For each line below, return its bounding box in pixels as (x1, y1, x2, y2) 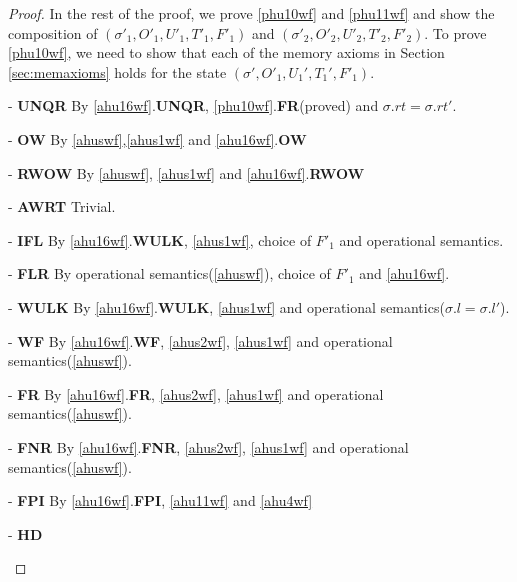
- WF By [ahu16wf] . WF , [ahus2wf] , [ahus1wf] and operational (8, 330, 393, 351)
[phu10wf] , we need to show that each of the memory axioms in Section (8, 42, 445, 63)
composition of (8, 22, 98, 43)
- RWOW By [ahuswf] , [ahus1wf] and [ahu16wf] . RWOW (8, 162, 365, 183)
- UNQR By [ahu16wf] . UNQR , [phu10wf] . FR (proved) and (8, 95, 379, 116)
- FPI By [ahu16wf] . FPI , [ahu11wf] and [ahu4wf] (8, 490, 313, 511)
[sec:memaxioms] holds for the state (8, 61, 227, 82)
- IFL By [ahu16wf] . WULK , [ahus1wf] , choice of (8, 229, 312, 250)
